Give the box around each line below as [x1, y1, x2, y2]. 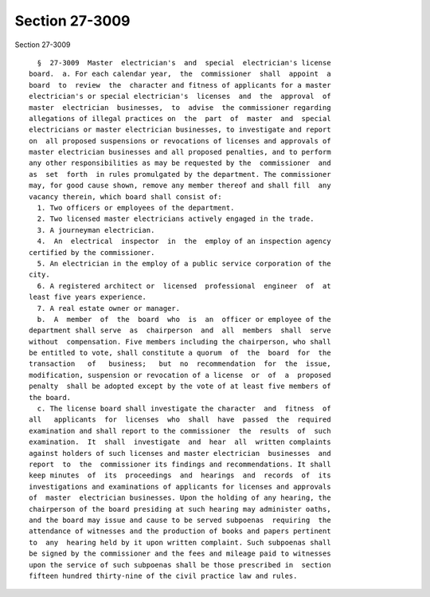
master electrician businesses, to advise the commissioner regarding [29, 103, 331, 112]
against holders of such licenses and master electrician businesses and [29, 449, 331, 458]
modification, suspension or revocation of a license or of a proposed [29, 371, 331, 379]
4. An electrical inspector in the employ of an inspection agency [37, 237, 331, 246]
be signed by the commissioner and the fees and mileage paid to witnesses [29, 549, 331, 558]
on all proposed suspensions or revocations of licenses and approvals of [29, 136, 331, 145]
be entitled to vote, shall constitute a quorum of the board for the [29, 348, 331, 358]
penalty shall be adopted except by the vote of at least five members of [29, 382, 331, 391]
